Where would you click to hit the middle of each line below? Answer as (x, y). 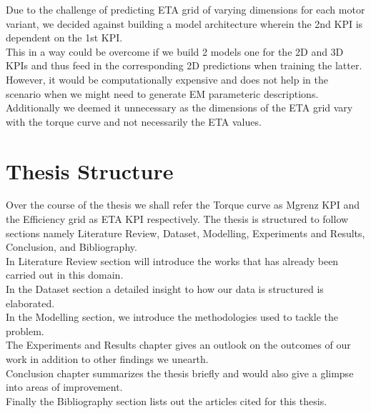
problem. (25, 330)
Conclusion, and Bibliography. (71, 247)
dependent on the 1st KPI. (64, 38)
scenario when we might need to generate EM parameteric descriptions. (162, 93)
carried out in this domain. (65, 275)
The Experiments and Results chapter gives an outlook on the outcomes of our (178, 345)
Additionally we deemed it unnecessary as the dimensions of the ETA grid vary (179, 108)
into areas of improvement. (64, 387)
